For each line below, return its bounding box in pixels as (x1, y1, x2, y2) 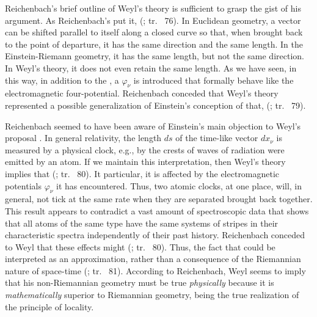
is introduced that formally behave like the (133, 73, 294, 86)
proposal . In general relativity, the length (5, 131, 162, 144)
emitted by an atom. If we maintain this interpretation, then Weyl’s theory (5, 155, 286, 168)
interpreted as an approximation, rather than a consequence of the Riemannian (5, 252, 301, 265)
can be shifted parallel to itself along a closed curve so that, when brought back (5, 26, 303, 38)
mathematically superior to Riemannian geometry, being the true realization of (5, 288, 299, 301)
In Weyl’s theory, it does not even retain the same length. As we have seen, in (5, 61, 297, 74)
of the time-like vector (175, 131, 258, 144)
